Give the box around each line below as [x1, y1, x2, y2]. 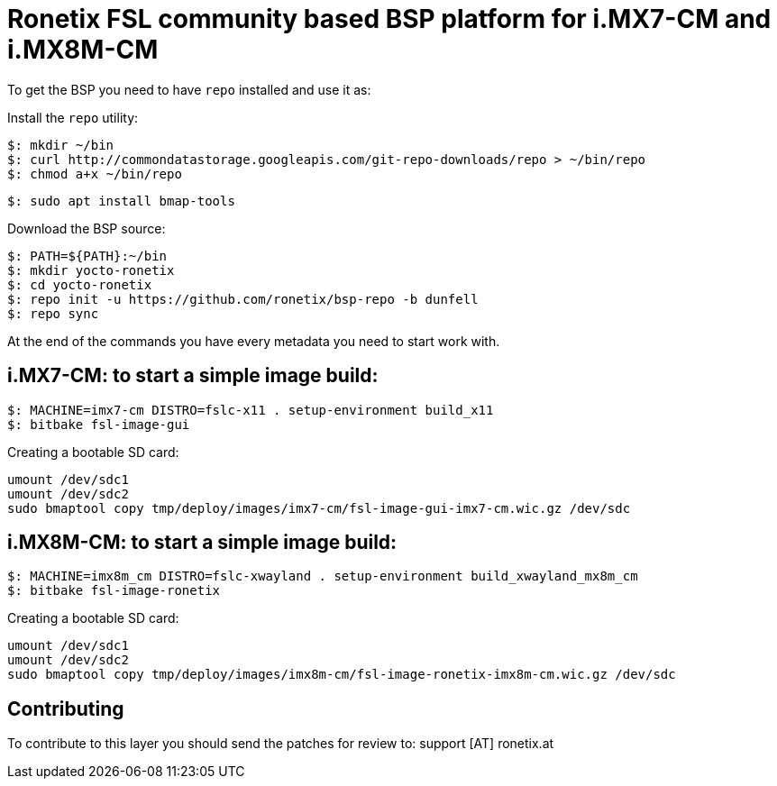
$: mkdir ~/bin [7, 137, 114, 152]
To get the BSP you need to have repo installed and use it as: [7, 81, 371, 97]
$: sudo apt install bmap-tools [7, 193, 235, 208]
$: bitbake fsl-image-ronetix [7, 583, 221, 599]
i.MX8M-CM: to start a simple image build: [7, 531, 398, 554]
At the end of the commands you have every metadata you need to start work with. [7, 333, 500, 349]
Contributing [7, 697, 124, 720]
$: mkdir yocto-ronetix [7, 262, 175, 278]
